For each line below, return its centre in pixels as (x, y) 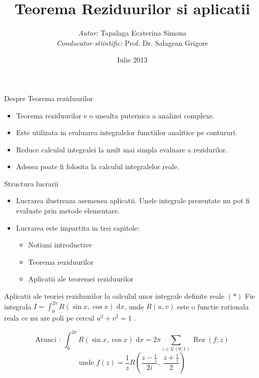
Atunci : (48, 340)
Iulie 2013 (132, 60)
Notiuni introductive (60, 245)
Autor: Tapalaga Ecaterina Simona (132, 33)
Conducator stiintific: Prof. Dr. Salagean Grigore (132, 42)
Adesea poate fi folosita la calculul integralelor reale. (98, 166)
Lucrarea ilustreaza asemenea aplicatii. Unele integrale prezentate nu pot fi (133, 200)
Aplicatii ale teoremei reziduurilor (81, 279)
